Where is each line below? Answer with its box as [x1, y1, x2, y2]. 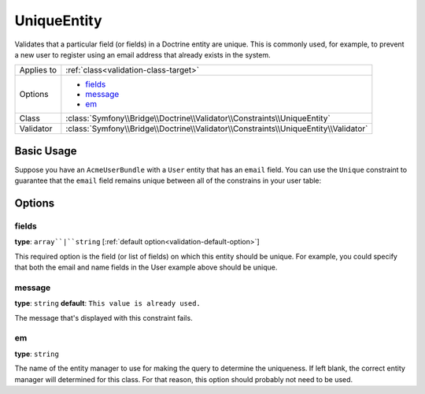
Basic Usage [14, 144, 77, 158]
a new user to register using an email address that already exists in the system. [14, 50, 271, 59]
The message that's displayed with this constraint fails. [14, 313, 193, 322]
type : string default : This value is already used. [14, 299, 201, 308]
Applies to [19, 65, 57, 76]
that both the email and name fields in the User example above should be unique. [14, 262, 278, 272]
